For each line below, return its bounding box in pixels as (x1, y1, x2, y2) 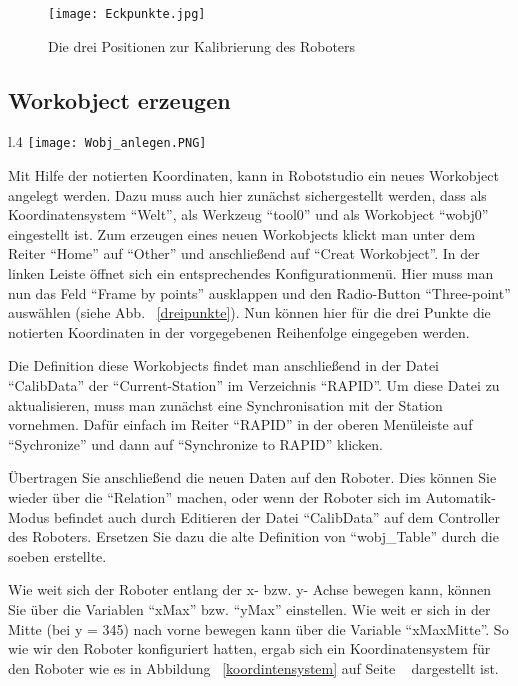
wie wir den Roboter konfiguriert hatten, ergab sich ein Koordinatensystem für (8, 638, 491, 659)
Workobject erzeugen (8, 84, 231, 115)
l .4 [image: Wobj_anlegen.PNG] (8, 131, 207, 152)
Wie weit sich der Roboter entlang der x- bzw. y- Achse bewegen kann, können (8, 579, 492, 600)
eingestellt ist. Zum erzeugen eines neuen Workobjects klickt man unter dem (8, 223, 476, 244)
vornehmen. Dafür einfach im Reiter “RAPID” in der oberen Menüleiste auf (8, 414, 473, 435)
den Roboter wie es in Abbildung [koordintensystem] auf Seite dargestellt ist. (8, 657, 499, 678)
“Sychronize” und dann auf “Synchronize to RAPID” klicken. (8, 433, 383, 454)
